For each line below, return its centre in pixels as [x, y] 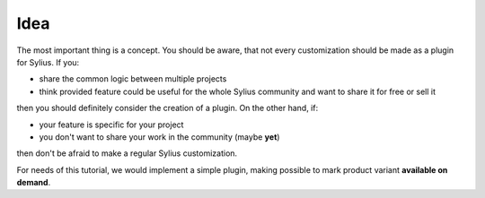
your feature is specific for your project [111, 125]
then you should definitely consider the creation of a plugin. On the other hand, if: [168, 108]
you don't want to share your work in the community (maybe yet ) [159, 137]
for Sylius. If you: [48, 62]
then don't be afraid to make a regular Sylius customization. [127, 153]
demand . [34, 183]
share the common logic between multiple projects [133, 79]
